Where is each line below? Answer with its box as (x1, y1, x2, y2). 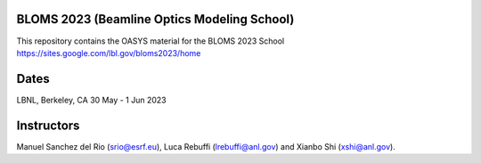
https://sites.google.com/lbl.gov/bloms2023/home (16, 47, 201, 58)
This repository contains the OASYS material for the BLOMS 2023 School (16, 36, 285, 46)
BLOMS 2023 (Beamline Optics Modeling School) (16, 12, 295, 27)
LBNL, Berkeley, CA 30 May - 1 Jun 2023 (16, 94, 167, 105)
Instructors (16, 118, 80, 133)
